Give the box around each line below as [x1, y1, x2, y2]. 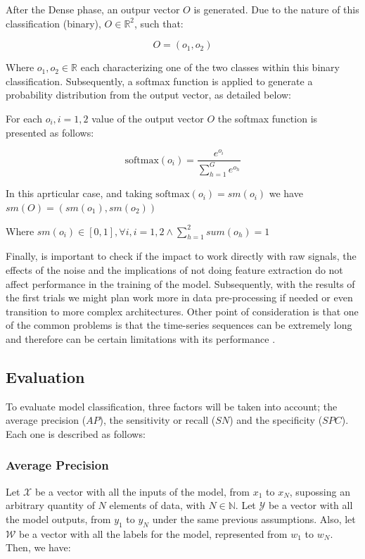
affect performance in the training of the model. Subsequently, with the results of [6, 276, 355, 291]
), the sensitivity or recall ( [99, 413, 216, 427]
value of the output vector [91, 111, 204, 125]
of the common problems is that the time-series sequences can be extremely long [6, 318, 352, 332]
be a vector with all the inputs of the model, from [34, 484, 250, 498]
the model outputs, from [6, 511, 111, 526]
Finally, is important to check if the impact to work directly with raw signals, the [6, 249, 357, 263]
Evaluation [6, 365, 85, 387]
